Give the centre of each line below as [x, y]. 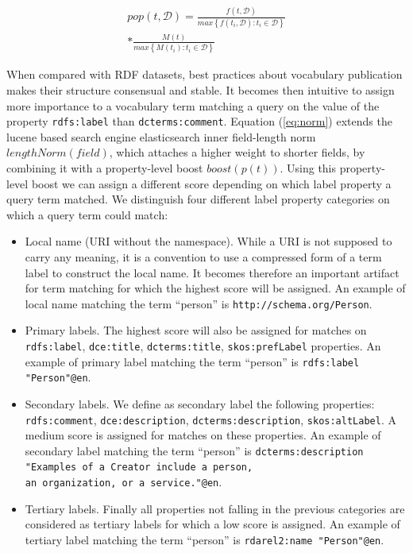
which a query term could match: [87, 214]
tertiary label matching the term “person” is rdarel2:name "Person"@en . [205, 539]
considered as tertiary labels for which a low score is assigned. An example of [212, 524]
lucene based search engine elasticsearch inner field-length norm [161, 136]
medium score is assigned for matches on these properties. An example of [203, 435]
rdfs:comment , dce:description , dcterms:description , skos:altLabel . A [210, 419]
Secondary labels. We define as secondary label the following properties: [200, 403]
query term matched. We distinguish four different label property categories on [198, 199]
